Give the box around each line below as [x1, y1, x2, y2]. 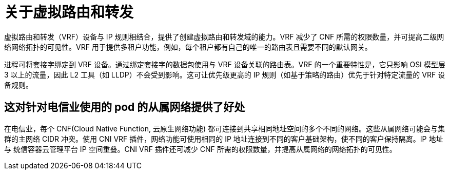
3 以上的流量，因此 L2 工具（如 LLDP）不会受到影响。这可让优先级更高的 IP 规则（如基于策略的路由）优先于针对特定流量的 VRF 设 [4, 70, 445, 79]
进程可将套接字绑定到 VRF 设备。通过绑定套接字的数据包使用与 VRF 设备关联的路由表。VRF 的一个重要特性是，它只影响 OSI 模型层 [4, 60, 445, 69]
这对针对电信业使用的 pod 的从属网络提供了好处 [4, 101, 245, 114]
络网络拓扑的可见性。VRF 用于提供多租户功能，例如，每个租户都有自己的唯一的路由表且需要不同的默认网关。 [4, 42, 372, 51]
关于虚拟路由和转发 [4, 4, 134, 21]
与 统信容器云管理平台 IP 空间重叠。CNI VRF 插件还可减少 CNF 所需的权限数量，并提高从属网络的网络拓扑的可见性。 [4, 144, 397, 153]
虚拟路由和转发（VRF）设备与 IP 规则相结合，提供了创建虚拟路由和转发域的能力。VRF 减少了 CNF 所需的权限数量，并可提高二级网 [4, 32, 444, 41]
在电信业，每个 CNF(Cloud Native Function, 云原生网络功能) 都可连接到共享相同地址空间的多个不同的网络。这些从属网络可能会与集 [4, 124, 445, 133]
